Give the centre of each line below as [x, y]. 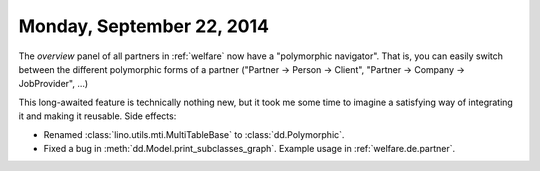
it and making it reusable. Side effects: [97, 116]
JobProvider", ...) [53, 84]
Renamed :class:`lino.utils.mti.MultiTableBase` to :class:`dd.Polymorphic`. [194, 134]
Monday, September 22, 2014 [144, 26]
